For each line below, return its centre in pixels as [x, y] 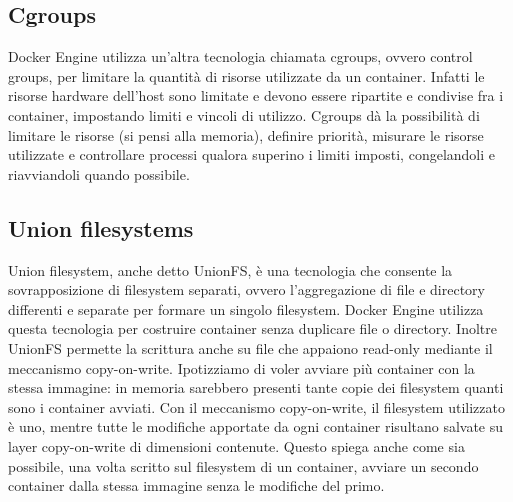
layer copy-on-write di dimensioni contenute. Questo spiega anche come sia [236, 445]
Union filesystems [101, 227]
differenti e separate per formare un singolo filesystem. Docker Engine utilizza [246, 308]
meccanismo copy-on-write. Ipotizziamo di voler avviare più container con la [241, 367]
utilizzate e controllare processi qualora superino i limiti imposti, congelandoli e [252, 154]
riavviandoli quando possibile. [99, 173]
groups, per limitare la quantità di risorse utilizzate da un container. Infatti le [246, 75]
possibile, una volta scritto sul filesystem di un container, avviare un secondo [243, 465]
